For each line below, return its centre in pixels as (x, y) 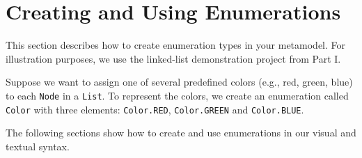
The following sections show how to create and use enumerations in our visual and (181, 133)
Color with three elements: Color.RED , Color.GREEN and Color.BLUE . (155, 109)
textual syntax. (38, 146)
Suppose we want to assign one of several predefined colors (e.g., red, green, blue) (179, 82)
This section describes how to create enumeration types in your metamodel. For (176, 45)
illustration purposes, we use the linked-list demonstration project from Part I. (173, 58)
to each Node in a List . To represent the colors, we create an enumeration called (177, 95)
